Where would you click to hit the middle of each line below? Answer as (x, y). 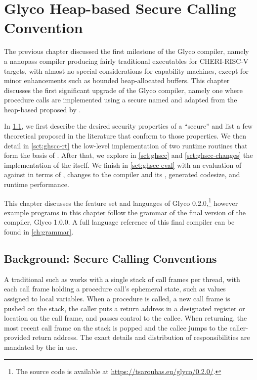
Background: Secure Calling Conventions (110, 259)
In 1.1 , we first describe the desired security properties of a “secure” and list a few (128, 126)
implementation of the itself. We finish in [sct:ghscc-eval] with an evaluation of (123, 165)
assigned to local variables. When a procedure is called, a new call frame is (117, 299)
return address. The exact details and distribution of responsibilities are (141, 337)
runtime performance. (37, 184)
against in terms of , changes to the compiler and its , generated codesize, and (122, 174)
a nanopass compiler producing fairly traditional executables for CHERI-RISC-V (126, 61)
